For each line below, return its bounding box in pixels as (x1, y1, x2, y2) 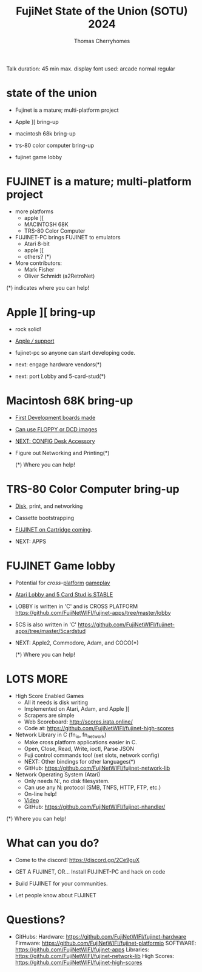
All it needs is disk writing (24, 699, 89, 706)
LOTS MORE (6, 672, 69, 686)
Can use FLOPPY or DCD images (15, 425, 98, 433)
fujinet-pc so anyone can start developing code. (15, 349, 135, 356)
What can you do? (6, 837, 99, 850)
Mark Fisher (24, 265, 55, 273)
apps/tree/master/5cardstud (15, 627, 86, 634)
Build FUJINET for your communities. (15, 880, 108, 888)
